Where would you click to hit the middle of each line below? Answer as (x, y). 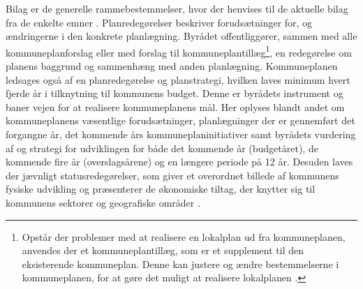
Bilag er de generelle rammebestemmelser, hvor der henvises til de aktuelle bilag (177, 8)
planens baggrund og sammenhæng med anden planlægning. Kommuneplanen (172, 66)
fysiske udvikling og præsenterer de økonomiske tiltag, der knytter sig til (161, 189)
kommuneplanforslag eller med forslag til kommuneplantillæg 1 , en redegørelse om (179, 51)
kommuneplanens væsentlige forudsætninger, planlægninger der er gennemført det (180, 120)
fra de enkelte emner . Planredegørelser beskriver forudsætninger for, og (159, 22)
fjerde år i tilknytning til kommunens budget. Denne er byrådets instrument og (175, 93)
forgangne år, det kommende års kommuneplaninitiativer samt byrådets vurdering (181, 134)
